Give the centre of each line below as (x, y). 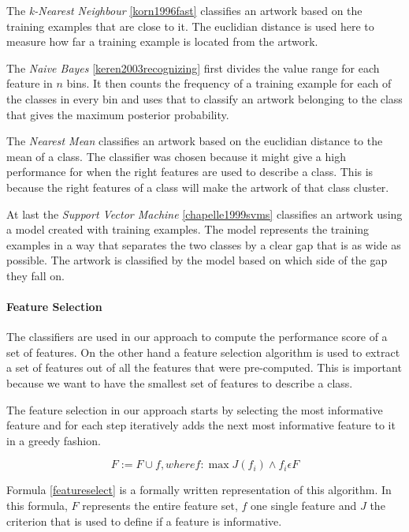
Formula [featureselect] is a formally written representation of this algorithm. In (199, 490)
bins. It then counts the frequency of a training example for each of (229, 83)
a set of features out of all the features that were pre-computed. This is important (204, 367)
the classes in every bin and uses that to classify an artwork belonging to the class (204, 98)
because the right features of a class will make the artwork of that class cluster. (198, 187)
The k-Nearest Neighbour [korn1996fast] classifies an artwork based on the (184, 10)
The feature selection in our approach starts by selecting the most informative (195, 409)
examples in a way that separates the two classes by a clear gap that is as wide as (204, 244)
